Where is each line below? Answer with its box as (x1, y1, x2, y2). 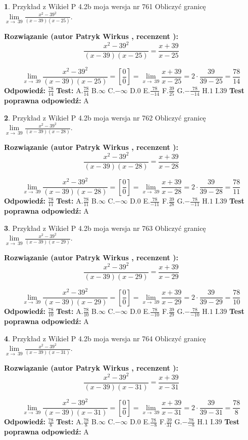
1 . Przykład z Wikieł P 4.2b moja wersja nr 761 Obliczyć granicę (4, 1, 206, 11)
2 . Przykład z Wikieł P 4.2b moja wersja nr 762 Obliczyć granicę (4, 112, 206, 123)
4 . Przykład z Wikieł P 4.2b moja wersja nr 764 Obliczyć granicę (4, 333, 206, 343)
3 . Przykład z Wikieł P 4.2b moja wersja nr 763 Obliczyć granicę (4, 222, 206, 233)
